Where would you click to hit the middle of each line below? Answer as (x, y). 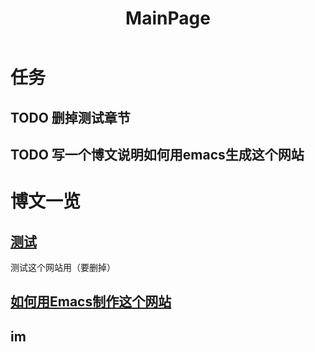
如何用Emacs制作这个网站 (91, 302)
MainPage (168, 18)
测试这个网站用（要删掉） (63, 267)
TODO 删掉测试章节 (70, 117)
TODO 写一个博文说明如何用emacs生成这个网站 (157, 154)
